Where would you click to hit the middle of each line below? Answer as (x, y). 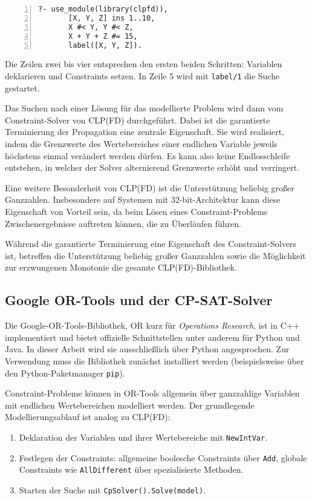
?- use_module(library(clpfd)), (103, 9)
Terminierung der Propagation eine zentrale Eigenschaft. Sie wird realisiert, (145, 132)
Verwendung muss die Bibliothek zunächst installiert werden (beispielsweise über (154, 360)
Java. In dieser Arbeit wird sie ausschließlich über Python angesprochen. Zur (147, 349)
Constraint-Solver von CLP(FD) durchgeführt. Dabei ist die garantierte (138, 120)
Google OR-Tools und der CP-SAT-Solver (139, 300)
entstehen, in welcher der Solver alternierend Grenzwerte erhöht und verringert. (152, 167)
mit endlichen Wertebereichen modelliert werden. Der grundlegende (130, 405)
